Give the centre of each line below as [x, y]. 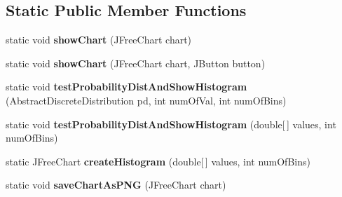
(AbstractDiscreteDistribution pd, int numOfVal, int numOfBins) [146, 100]
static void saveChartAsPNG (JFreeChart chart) [116, 185]
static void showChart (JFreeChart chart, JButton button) [136, 63]
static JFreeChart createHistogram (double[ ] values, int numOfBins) [158, 161]
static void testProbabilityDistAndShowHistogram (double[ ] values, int [171, 124]
